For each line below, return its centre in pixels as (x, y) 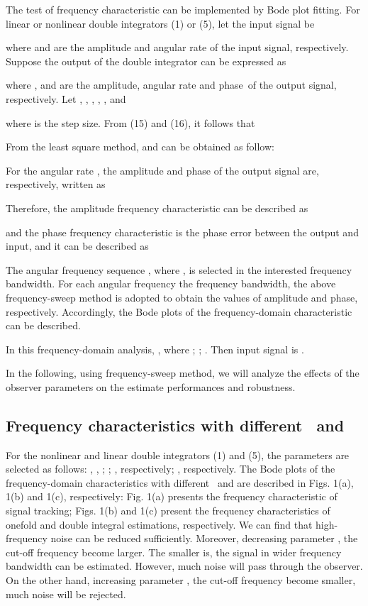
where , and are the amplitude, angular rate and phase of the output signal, (171, 85)
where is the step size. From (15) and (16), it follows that (130, 122)
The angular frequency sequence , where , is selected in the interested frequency (179, 269)
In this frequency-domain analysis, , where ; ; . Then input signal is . (155, 349)
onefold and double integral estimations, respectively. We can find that (159, 524)
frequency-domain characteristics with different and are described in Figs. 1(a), (180, 482)
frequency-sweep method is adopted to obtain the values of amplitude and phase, (182, 297)
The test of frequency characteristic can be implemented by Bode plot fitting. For (183, 9)
